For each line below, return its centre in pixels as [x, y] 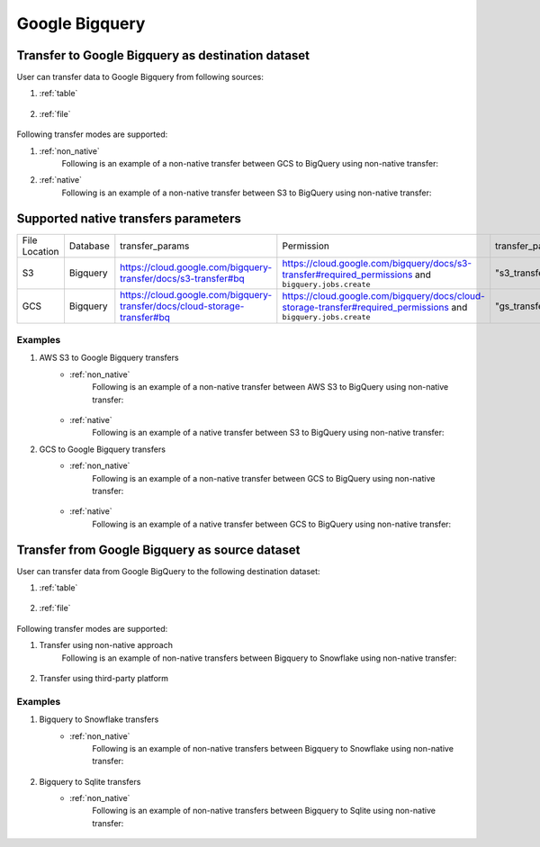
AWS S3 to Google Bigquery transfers [109, 358]
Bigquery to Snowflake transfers [99, 719]
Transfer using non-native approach [106, 645]
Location [40, 251]
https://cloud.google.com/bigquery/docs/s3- [377, 263]
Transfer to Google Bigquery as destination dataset [163, 55]
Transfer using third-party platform [104, 678]
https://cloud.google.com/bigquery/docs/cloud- [383, 296]
